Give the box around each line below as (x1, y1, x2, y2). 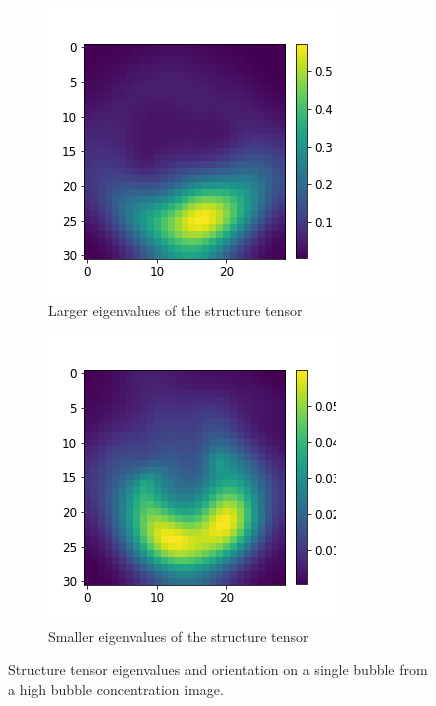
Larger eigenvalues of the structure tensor (48, 299, 303, 320)
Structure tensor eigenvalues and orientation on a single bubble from (8, 659, 428, 680)
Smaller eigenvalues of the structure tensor (48, 625, 309, 646)
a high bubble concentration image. (8, 678, 224, 699)
